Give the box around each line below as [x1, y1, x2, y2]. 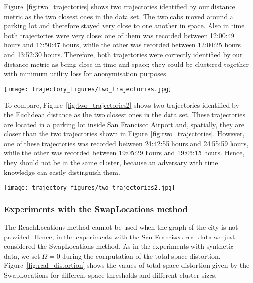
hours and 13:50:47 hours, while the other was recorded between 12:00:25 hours [4, 40, 241, 50]
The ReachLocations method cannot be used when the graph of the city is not [4, 222, 238, 232]
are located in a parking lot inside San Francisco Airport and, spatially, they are [4, 119, 244, 129]
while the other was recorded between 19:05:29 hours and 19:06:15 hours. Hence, [4, 148, 245, 158]
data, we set [4, 250, 40, 261]
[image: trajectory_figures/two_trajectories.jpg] [4, 86, 172, 93]
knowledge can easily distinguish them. [4, 167, 120, 177]
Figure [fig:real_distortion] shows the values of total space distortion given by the [4, 260, 250, 270]
